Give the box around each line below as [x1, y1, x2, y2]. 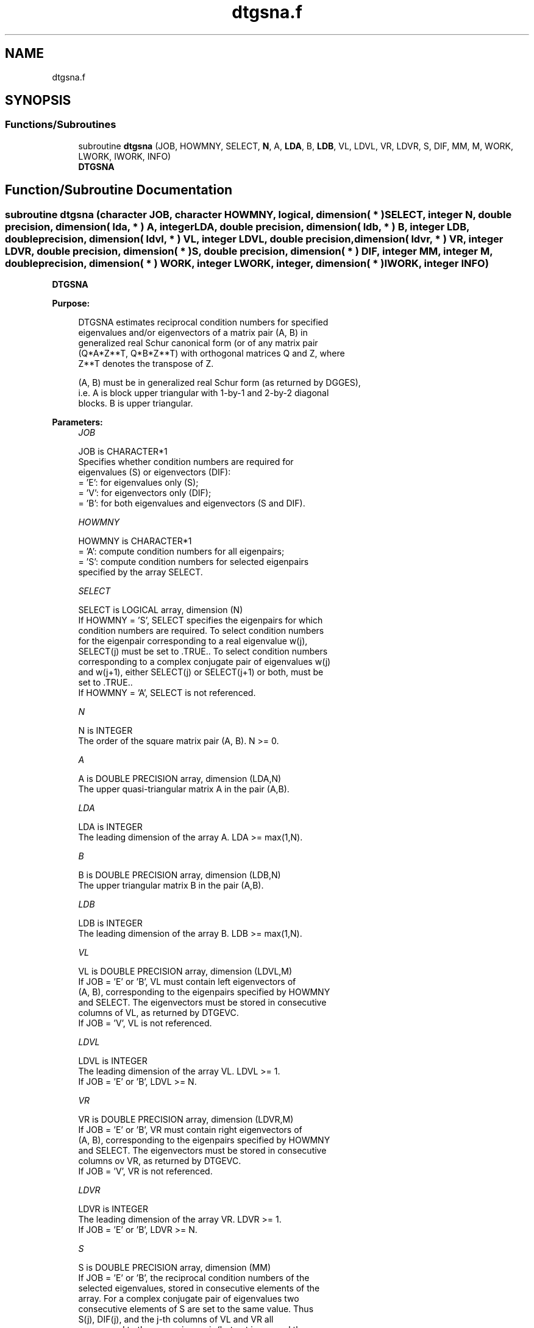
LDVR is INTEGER [78, 1204, 148, 1215]
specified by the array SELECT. [78, 567, 203, 578]
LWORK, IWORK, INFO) [78, 151, 171, 162]
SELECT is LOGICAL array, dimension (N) [78, 605, 243, 616]
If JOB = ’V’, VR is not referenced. [78, 1166, 213, 1177]
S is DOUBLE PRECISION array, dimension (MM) [78, 1262, 271, 1273]
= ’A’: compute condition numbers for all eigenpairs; [78, 546, 285, 557]
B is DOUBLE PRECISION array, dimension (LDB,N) [78, 870, 281, 881]
